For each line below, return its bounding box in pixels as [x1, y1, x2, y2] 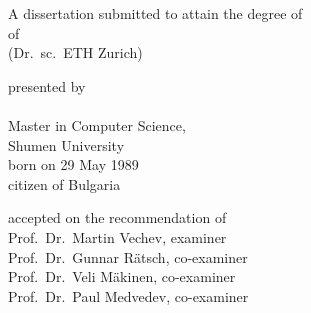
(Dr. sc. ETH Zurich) [8, 42, 143, 63]
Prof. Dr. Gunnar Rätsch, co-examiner [8, 246, 248, 267]
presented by [8, 75, 86, 96]
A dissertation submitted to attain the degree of [8, 3, 303, 23]
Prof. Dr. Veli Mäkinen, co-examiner [8, 266, 236, 287]
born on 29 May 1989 [8, 154, 139, 175]
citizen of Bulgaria [8, 173, 121, 194]
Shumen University [8, 134, 125, 155]
